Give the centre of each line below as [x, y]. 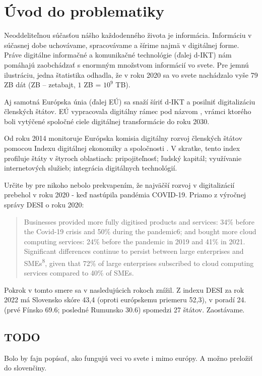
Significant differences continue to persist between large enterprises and [134, 251]
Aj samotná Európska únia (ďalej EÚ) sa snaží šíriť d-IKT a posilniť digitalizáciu [130, 101]
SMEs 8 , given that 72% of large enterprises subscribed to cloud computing [139, 262]
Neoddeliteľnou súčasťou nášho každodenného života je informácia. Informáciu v [128, 35]
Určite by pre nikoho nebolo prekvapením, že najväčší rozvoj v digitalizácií [119, 184]
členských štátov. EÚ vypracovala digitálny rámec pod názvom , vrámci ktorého [128, 111]
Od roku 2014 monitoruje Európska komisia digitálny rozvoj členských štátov [123, 138]
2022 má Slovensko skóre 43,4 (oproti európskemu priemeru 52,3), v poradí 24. [125, 300]
